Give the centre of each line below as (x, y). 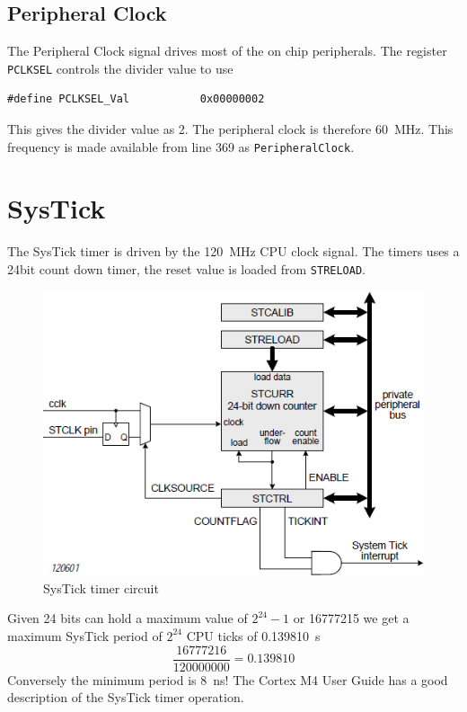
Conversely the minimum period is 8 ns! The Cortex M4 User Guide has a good (228, 679)
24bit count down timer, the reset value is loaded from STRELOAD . (186, 269)
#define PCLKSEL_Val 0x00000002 (136, 99)
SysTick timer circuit (101, 587)
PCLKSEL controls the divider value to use (120, 68)
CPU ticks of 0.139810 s (253, 635)
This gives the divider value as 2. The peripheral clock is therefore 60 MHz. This (230, 129)
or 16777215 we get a (351, 618)
